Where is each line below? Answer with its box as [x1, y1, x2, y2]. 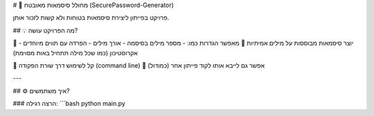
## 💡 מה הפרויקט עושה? [12, 26, 78, 35]
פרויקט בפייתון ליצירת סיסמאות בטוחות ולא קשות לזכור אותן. [12, 14, 170, 22]
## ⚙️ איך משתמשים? [12, 86, 70, 95]
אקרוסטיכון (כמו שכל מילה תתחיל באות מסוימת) [12, 48, 138, 57]
